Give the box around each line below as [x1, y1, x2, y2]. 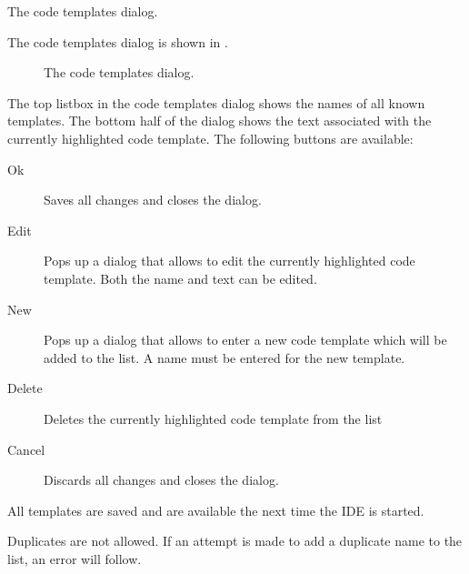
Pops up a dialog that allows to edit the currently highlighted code [44, 251, 415, 270]
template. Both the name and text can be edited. [44, 268, 317, 287]
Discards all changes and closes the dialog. [44, 470, 279, 489]
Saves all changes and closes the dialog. [44, 190, 262, 209]
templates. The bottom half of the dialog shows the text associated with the [7, 111, 432, 130]
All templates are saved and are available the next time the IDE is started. [7, 500, 424, 519]
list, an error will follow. [7, 549, 142, 568]
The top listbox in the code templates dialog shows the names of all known [7, 93, 425, 112]
